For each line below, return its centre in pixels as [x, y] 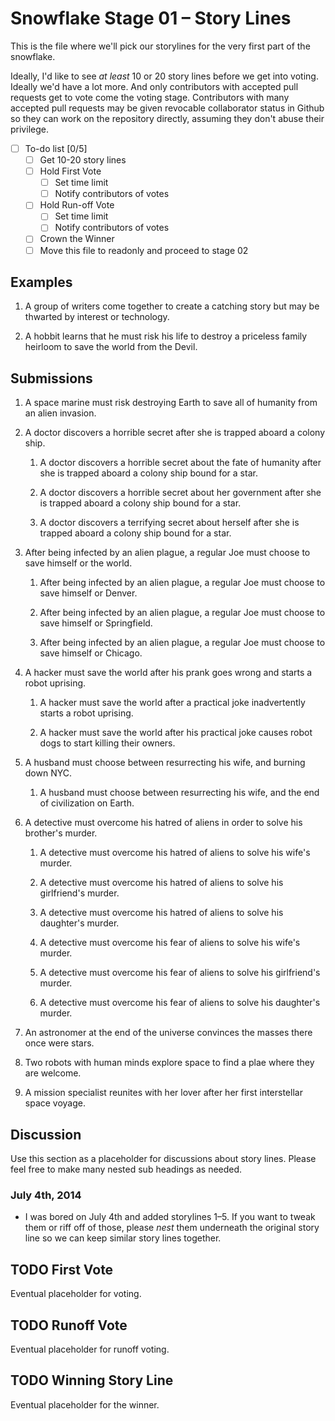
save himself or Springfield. [96, 623]
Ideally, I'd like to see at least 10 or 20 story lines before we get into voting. [164, 76]
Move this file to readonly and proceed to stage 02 [144, 250]
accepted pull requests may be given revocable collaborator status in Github [167, 108]
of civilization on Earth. [87, 803]
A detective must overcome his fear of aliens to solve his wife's [170, 943]
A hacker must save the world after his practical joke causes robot [176, 733]
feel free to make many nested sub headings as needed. [126, 1169]
